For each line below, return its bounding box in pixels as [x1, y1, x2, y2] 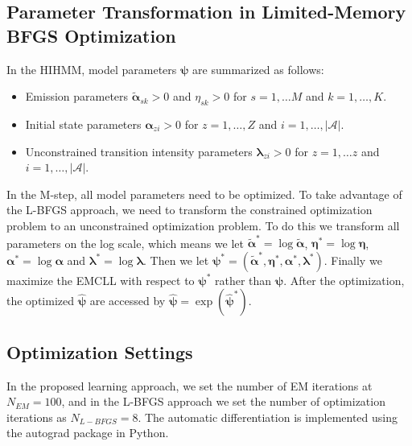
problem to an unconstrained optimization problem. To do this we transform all [6, 217, 400, 233]
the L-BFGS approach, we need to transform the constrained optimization [6, 201, 373, 218]
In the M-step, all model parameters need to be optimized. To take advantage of [6, 185, 402, 202]
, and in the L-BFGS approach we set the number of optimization [61, 393, 385, 410]
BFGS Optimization [6, 23, 176, 47]
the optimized [6, 292, 74, 309]
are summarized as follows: [192, 60, 324, 77]
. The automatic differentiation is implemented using [138, 408, 398, 425]
